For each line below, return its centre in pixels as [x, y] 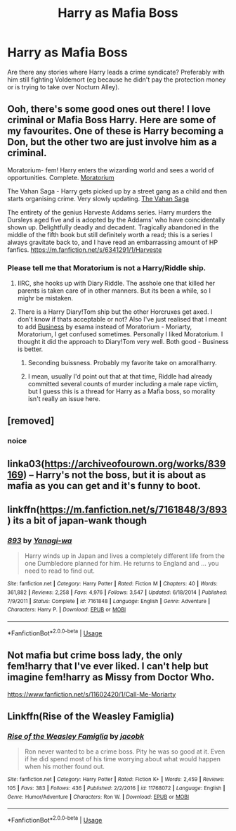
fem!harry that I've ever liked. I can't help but [108, 666]
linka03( [26, 463]
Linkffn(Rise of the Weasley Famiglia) [91, 716]
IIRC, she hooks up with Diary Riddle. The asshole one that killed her [116, 284]
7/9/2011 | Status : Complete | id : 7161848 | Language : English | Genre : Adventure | [109, 601]
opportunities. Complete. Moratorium [61, 177]
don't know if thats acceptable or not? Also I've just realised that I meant [122, 319]
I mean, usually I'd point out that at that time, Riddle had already [120, 376]
